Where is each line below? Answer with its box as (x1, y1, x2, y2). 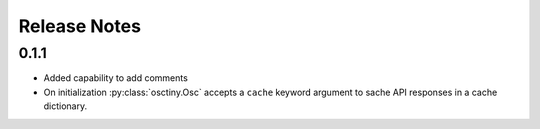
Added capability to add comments (43, 72, 189, 84)
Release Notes (18, 15, 142, 37)
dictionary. (43, 100, 88, 112)
